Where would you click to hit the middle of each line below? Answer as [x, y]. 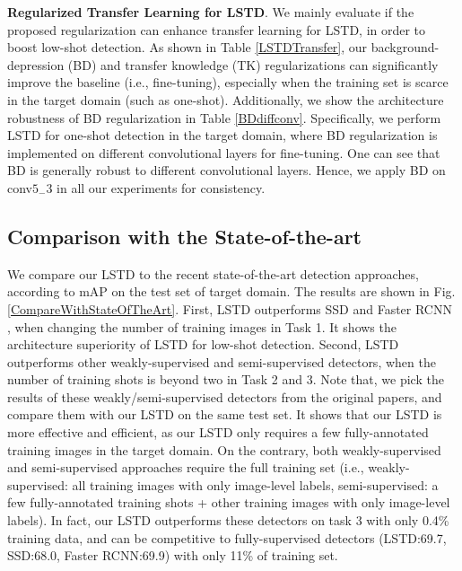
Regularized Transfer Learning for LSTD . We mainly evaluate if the [211, 12]
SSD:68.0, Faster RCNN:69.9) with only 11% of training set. [173, 555]
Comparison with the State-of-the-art [184, 236]
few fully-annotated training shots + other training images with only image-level [229, 502]
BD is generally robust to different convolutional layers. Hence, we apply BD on [227, 170]
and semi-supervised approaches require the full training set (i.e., [186, 467]
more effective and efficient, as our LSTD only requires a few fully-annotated [218, 432]
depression [36, 64]
